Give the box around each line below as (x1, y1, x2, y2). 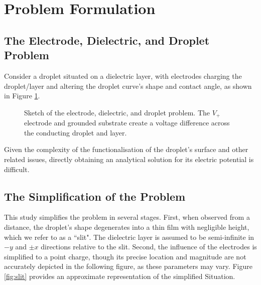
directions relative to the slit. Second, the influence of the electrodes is (41, 241, 257, 252)
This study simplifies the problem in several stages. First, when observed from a (4, 212, 250, 222)
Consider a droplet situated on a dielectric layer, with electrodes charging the (4, 70, 242, 81)
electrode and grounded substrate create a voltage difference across (24, 117, 230, 128)
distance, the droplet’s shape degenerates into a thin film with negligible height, (4, 221, 249, 232)
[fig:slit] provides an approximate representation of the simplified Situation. (4, 270, 235, 281)
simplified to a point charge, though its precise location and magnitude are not (4, 251, 246, 261)
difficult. (4, 164, 30, 174)
